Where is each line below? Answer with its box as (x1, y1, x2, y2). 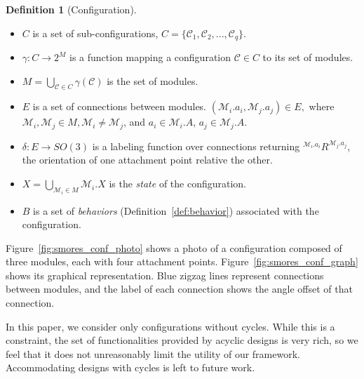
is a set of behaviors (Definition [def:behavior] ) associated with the (33, 203, 319, 218)
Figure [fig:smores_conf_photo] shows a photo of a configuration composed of (6, 240, 342, 255)
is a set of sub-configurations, (32, 25, 159, 40)
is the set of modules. (107, 73, 198, 88)
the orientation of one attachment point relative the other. (22, 152, 273, 167)
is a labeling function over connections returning (92, 138, 300, 153)
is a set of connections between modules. (32, 99, 207, 114)
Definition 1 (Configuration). (6, 2, 137, 16)
